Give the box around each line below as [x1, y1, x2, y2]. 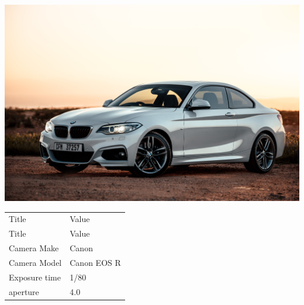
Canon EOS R [70, 256, 121, 268]
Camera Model [9, 256, 62, 268]
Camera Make [9, 242, 59, 254]
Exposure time [9, 271, 61, 283]
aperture [9, 285, 39, 297]
